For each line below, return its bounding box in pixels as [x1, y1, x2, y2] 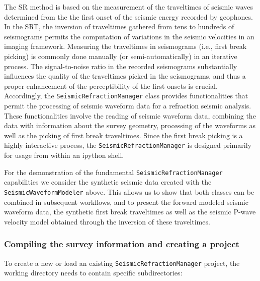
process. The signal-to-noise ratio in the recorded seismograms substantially [4, 61, 237, 71]
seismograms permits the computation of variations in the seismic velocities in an [4, 31, 254, 41]
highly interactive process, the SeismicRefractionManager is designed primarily [4, 140, 251, 150]
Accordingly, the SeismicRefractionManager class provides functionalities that [4, 90, 248, 101]
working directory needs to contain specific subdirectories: [4, 267, 183, 278]
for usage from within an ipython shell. [4, 150, 124, 160]
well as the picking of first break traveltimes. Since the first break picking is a [4, 130, 243, 140]
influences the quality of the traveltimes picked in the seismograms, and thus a [4, 71, 246, 81]
